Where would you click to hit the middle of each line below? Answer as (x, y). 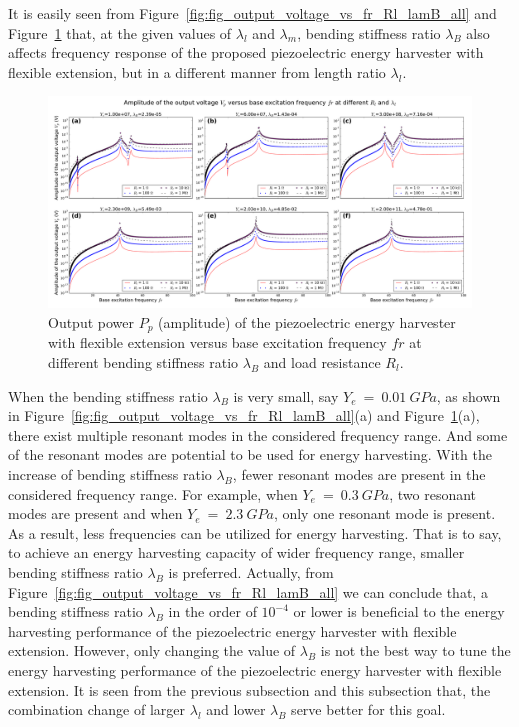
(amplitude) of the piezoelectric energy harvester (307, 321)
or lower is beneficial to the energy (399, 611)
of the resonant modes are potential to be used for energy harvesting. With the (250, 454)
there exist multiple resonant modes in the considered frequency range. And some (258, 434)
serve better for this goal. (368, 709)
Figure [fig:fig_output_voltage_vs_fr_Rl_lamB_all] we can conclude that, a (248, 591)
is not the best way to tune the (415, 650)
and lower (236, 709)
